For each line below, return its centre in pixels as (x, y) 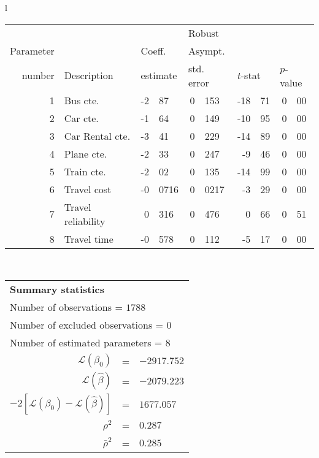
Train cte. (85, 171)
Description (89, 75)
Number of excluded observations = (87, 325)
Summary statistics (57, 289)
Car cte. (81, 118)
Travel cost (88, 189)
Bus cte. (82, 100)
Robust (204, 32)
